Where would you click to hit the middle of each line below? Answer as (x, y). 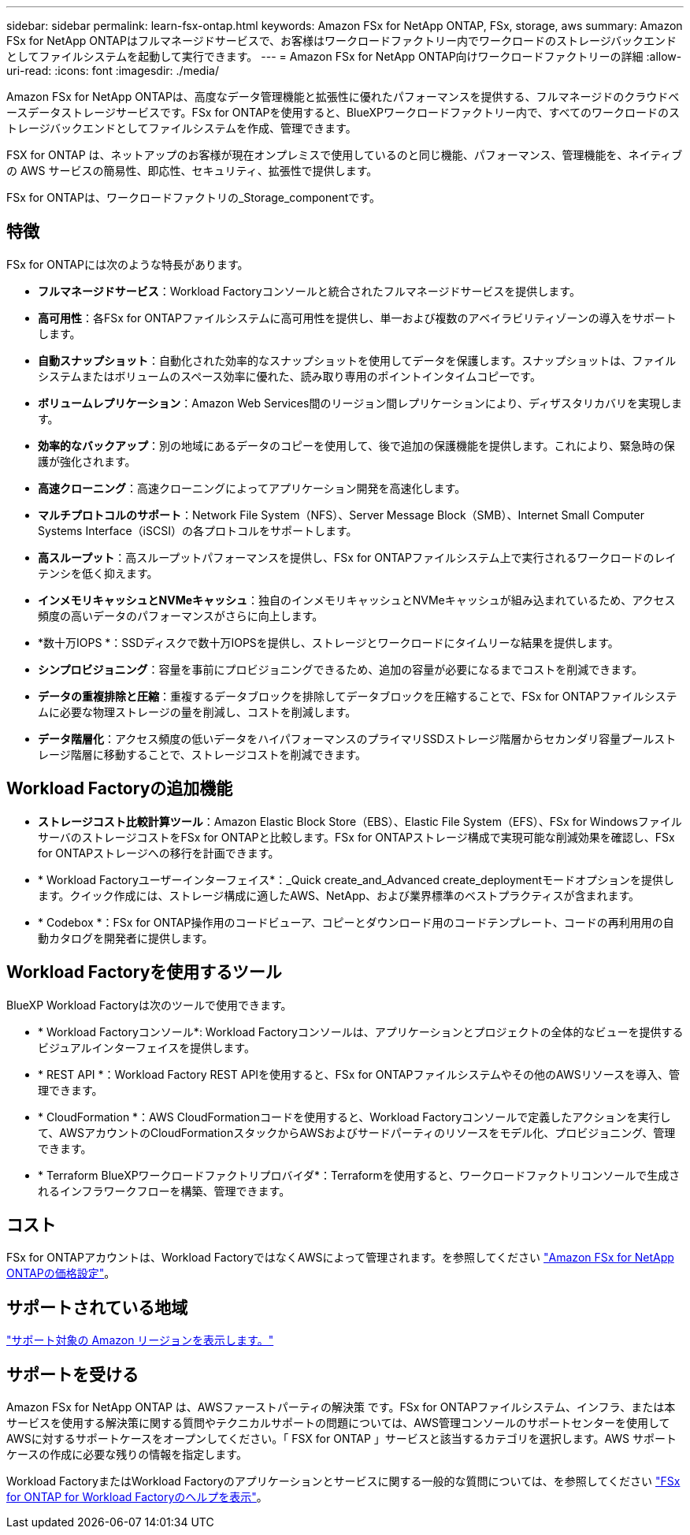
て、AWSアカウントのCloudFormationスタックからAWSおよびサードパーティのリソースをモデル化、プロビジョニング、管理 (357, 1132)
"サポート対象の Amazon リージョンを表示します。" (140, 1340)
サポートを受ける (72, 1374)
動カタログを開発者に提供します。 (126, 938)
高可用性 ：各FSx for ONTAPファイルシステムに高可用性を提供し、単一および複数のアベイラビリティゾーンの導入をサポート (357, 318)
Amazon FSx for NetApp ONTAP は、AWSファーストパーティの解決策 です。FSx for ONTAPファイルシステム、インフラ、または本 (341, 1407)
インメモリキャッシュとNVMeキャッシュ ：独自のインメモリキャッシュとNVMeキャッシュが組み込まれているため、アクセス (357, 600)
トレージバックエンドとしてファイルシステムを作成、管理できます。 (182, 128)
